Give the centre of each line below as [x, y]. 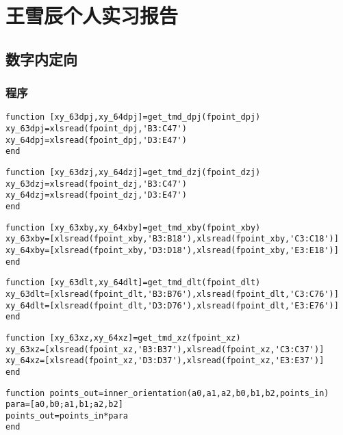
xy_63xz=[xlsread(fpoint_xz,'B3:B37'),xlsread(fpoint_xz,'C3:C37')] [165, 349]
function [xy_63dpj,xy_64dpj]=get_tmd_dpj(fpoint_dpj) [133, 117]
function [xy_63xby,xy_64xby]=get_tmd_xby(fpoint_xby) [133, 227]
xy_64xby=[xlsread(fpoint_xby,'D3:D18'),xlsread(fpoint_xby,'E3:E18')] [172, 250]
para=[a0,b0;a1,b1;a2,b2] [64, 405]
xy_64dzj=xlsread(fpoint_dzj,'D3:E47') [96, 195]
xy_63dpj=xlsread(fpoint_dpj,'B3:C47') [96, 129]
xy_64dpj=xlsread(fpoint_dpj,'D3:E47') [96, 140]
